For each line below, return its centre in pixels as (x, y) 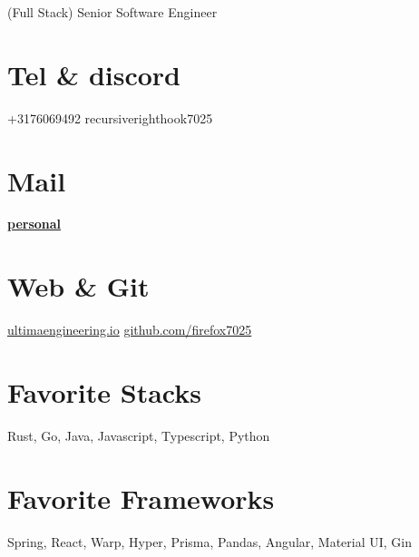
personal (34, 224)
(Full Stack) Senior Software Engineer (112, 12)
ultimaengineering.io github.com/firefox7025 (130, 330)
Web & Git (78, 286)
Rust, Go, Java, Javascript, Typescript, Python (139, 435)
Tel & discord (94, 74)
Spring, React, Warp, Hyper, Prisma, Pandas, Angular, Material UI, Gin (210, 541)
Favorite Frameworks (141, 498)
